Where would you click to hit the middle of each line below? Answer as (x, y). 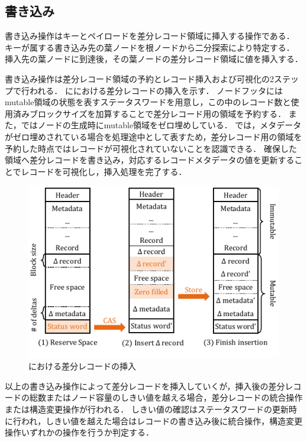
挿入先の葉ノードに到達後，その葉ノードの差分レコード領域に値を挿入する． (154, 59)
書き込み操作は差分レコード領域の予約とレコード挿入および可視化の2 (139, 78)
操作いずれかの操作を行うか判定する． (79, 432)
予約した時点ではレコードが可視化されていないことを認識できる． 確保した (151, 148)
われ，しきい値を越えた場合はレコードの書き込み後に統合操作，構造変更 (162, 420)
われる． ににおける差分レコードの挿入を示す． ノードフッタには (156, 90)
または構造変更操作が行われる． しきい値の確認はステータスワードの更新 (147, 409)
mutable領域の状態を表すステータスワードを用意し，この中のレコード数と (148, 102)
